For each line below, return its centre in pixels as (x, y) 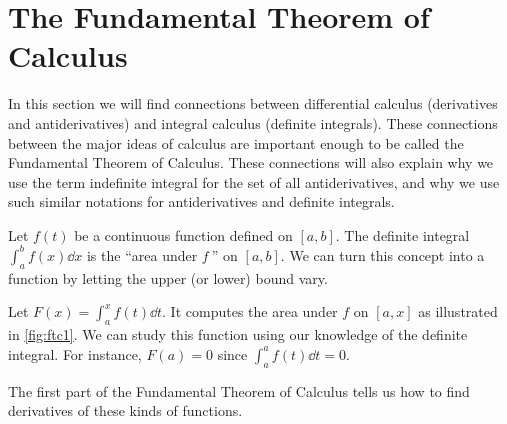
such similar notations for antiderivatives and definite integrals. (201, 201)
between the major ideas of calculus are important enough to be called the (236, 142)
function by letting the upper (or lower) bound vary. (168, 277)
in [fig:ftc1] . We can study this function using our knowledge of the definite (238, 334)
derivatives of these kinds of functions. (125, 410)
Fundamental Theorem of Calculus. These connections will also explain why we (251, 162)
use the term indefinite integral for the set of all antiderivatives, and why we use (254, 181)
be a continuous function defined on (183, 234)
